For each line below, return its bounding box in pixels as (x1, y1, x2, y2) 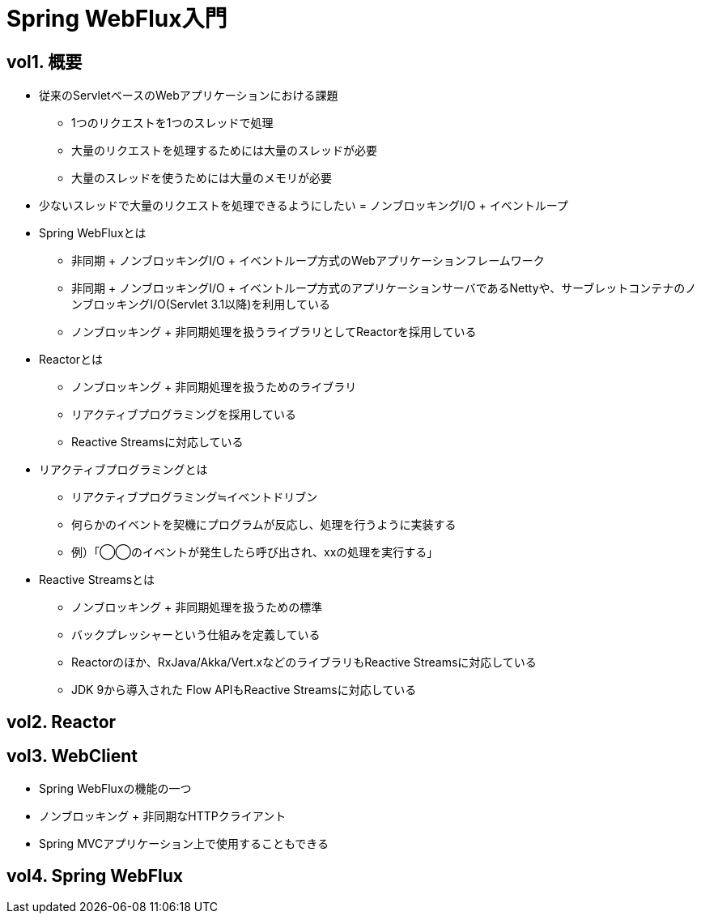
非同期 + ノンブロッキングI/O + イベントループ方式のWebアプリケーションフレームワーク (71, 253, 545, 268)
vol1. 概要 (6, 51, 83, 72)
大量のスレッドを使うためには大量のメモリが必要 (71, 171, 332, 185)
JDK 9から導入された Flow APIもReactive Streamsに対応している (71, 683, 417, 697)
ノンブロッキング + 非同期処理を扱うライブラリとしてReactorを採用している (71, 325, 477, 339)
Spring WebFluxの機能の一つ (39, 782, 192, 796)
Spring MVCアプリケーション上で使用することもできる (39, 837, 329, 851)
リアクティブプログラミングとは (39, 462, 208, 477)
